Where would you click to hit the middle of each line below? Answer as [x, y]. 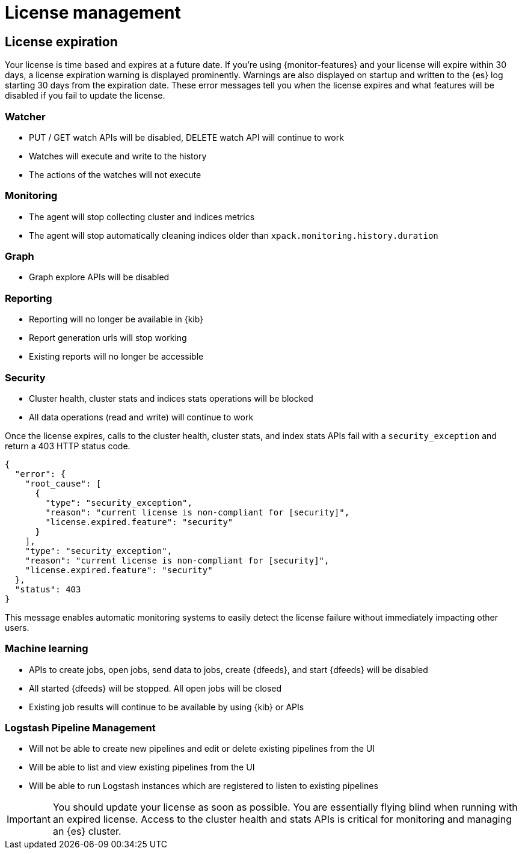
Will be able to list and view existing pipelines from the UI [142, 767]
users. [17, 627]
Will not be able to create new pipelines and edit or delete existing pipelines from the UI [202, 749]
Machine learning [47, 649]
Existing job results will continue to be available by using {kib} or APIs [167, 707]
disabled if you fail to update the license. [85, 96]
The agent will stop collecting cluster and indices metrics [142, 217]
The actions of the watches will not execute [115, 174]
